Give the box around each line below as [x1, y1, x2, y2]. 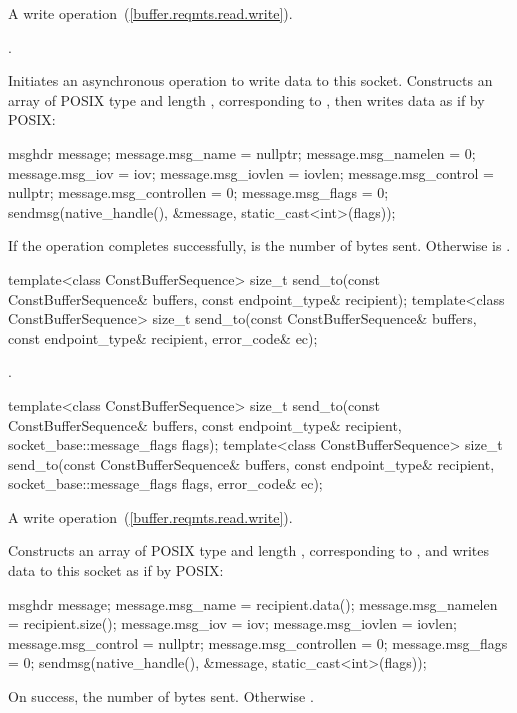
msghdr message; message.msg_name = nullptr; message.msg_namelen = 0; [8, 142, 476, 163]
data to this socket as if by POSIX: [8, 560, 224, 581]
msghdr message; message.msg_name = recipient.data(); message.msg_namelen [8, 593, 498, 614]
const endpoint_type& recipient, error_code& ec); [8, 327, 318, 348]
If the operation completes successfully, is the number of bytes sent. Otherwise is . [8, 235, 511, 256]
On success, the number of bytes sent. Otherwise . [8, 686, 314, 707]
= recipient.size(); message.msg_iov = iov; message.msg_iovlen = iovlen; [8, 613, 457, 634]
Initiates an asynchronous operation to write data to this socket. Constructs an [8, 70, 493, 91]
